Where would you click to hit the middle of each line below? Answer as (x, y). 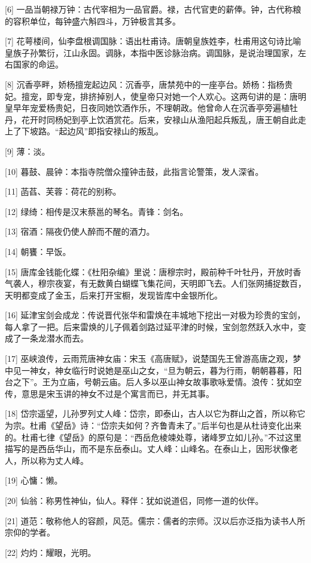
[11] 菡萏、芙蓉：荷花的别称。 (63, 191)
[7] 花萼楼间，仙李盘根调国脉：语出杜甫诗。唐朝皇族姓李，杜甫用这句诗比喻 (153, 41)
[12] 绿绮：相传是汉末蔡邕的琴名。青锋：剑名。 (97, 211)
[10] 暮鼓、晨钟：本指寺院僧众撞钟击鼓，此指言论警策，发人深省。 (134, 171)
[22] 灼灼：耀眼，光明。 (51, 552)
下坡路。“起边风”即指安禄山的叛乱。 (92, 131)
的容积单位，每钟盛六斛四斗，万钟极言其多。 (93, 21)
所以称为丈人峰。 (55, 460)
